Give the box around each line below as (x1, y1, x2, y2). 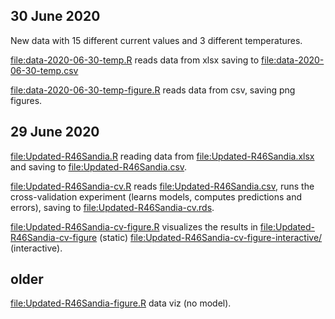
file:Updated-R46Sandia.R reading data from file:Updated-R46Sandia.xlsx (10, 150, 315, 162)
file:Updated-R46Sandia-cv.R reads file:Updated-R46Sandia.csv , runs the (10, 180, 315, 192)
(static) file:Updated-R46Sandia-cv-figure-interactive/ (99, 231, 323, 243)
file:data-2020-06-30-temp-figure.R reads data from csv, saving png (10, 84, 296, 96)
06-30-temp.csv (10, 64, 79, 76)
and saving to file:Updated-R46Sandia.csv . (10, 160, 188, 173)
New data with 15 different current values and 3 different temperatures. (10, 34, 303, 46)
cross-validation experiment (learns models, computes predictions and (10, 190, 303, 203)
